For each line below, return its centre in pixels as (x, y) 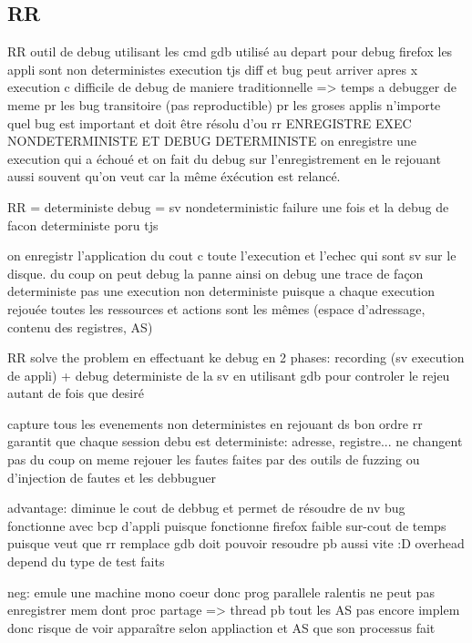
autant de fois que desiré (76, 393)
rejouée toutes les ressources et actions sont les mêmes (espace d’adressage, (216, 308)
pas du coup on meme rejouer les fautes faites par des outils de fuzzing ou (214, 459)
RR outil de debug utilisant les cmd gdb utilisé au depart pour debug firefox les (230, 51)
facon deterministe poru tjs (83, 225)
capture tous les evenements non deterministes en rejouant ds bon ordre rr (215, 423)
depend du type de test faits (86, 561)
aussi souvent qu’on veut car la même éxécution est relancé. (174, 176)
